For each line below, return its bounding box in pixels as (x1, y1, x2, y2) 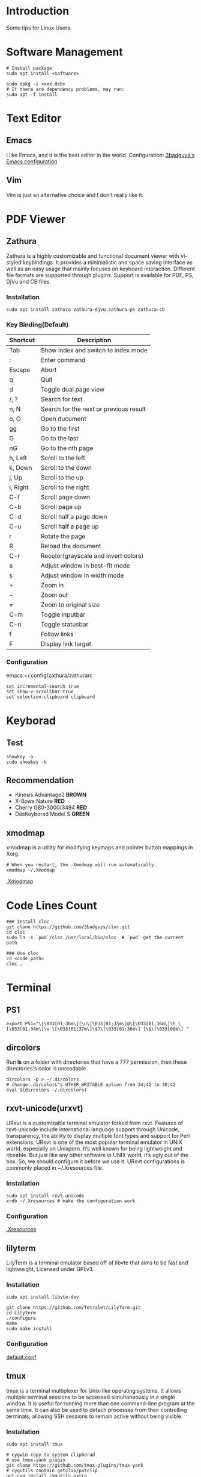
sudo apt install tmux (6, 1441, 63, 1447)
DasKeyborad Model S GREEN (14, 810, 90, 817)
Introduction (6, 4, 70, 18)
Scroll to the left (41, 454, 85, 462)
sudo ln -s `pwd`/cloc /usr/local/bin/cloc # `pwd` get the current (6, 935, 184, 941)
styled (6, 258, 22, 266)
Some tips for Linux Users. (6, 24, 72, 31)
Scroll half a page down (41, 513, 107, 521)
